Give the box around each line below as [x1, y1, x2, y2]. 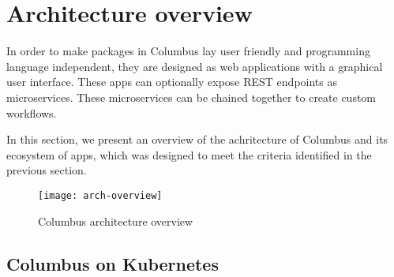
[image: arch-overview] [38, 189, 163, 201]
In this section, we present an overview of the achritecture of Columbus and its [6, 131, 388, 148]
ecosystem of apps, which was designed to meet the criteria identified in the [6, 146, 372, 163]
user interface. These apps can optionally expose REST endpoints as [6, 73, 337, 90]
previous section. [6, 162, 87, 178]
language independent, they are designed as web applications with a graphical [6, 58, 383, 74]
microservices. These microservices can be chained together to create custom [6, 88, 377, 105]
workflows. [6, 104, 57, 121]
